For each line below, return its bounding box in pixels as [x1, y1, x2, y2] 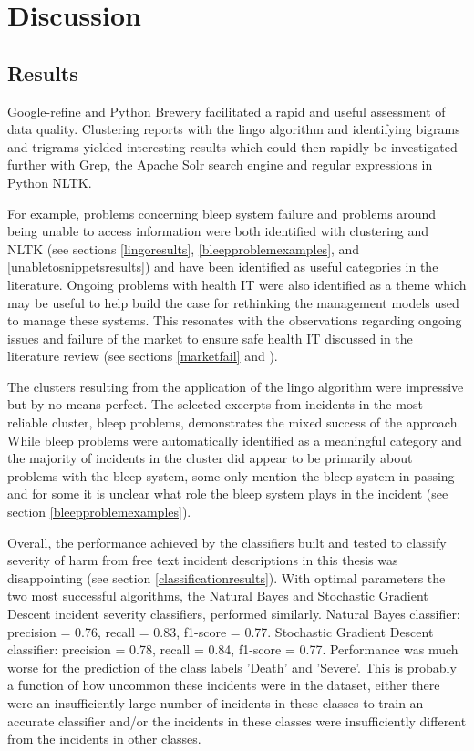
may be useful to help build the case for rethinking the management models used [7, 293, 459, 312]
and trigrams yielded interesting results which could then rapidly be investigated [7, 137, 458, 156]
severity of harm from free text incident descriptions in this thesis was [7, 550, 398, 570]
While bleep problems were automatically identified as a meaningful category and [7, 430, 462, 449]
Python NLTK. [7, 172, 92, 191]
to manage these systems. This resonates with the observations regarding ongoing [7, 311, 462, 330]
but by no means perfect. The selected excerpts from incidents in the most [7, 395, 423, 414]
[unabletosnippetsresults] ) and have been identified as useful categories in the [7, 257, 438, 276]
